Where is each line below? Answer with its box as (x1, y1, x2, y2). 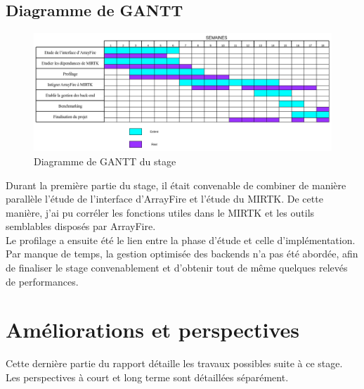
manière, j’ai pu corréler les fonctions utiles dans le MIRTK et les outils (6, 205, 315, 219)
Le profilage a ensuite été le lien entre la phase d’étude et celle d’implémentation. (6, 232, 356, 247)
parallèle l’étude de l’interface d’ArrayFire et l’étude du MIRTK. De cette (6, 191, 323, 206)
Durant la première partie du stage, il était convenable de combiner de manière (6, 177, 346, 192)
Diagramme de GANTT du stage (34, 153, 176, 168)
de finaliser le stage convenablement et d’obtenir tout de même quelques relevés (6, 260, 348, 275)
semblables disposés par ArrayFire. (6, 219, 156, 234)
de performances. (6, 274, 79, 288)
